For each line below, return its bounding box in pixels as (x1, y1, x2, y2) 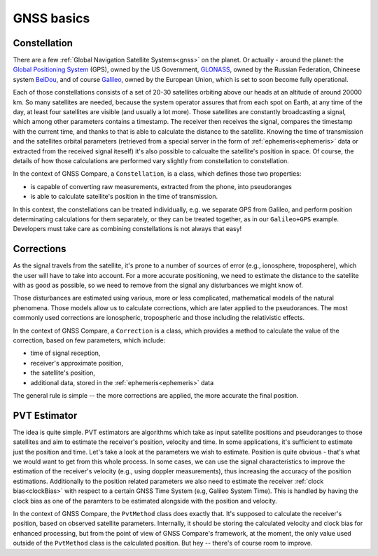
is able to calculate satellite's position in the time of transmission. (30, 193, 218, 201)
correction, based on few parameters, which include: (13, 336, 166, 345)
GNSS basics (13, 11, 90, 26)
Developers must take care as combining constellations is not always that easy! (13, 225, 242, 233)
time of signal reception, (30, 349, 101, 357)
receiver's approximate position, (30, 359, 124, 367)
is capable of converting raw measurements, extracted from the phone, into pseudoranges (30, 182, 293, 190)
